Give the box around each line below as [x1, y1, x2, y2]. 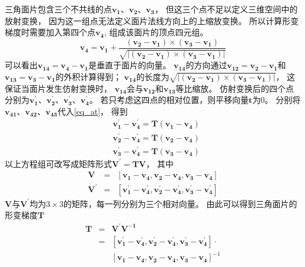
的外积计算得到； [55, 70, 122, 82]
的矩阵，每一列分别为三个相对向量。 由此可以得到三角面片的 [63, 197, 297, 209]
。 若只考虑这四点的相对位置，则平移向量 [89, 94, 249, 106]
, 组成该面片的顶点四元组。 [104, 26, 208, 38]
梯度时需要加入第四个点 [5, 26, 95, 38]
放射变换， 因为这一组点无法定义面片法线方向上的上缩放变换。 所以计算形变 [5, 14, 299, 26]
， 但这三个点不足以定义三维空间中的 [154, 3, 298, 15]
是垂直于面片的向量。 [88, 59, 171, 71]
